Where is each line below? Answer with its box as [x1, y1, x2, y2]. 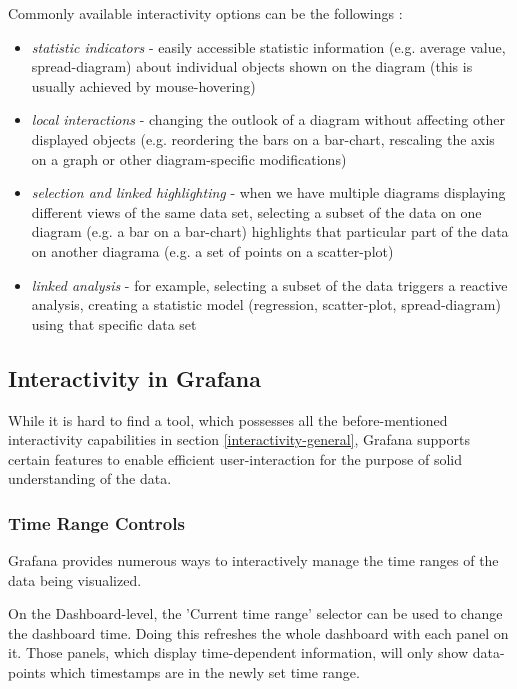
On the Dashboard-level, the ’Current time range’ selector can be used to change [8, 603, 503, 624]
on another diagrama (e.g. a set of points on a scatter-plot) [31, 240, 394, 261]
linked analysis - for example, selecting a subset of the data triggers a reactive [31, 274, 508, 295]
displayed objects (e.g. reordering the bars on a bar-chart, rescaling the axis [31, 128, 495, 149]
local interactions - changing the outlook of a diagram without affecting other [31, 109, 505, 130]
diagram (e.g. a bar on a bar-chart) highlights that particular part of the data [31, 221, 509, 242]
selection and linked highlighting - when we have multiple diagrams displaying [31, 182, 506, 203]
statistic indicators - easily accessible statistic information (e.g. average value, [31, 36, 506, 57]
